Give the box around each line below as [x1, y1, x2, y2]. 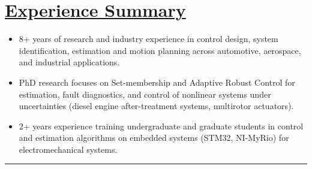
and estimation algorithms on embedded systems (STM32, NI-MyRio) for [19, 131, 289, 144]
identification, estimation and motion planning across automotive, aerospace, [19, 44, 301, 56]
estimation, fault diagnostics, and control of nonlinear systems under [19, 87, 271, 100]
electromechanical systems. [19, 143, 118, 155]
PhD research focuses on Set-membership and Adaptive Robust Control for [19, 76, 295, 88]
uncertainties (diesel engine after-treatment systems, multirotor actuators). [19, 99, 294, 112]
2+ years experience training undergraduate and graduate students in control [19, 119, 304, 132]
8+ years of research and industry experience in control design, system [19, 32, 278, 45]
